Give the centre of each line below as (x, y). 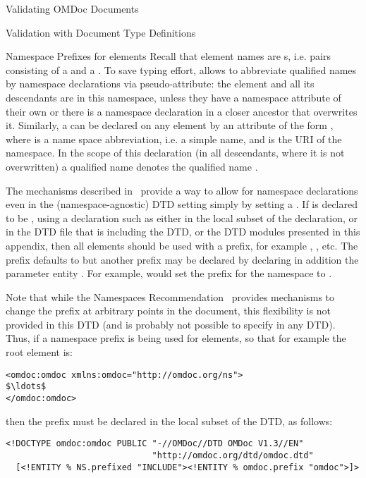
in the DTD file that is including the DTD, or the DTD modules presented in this (183, 232)
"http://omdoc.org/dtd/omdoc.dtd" (233, 455)
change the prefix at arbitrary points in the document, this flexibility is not (168, 311)
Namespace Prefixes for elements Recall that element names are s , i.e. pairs (168, 56)
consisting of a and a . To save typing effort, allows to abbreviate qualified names (181, 69)
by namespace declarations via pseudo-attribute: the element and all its (160, 84)
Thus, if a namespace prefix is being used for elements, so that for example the (176, 338)
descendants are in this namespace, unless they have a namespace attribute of (173, 97)
